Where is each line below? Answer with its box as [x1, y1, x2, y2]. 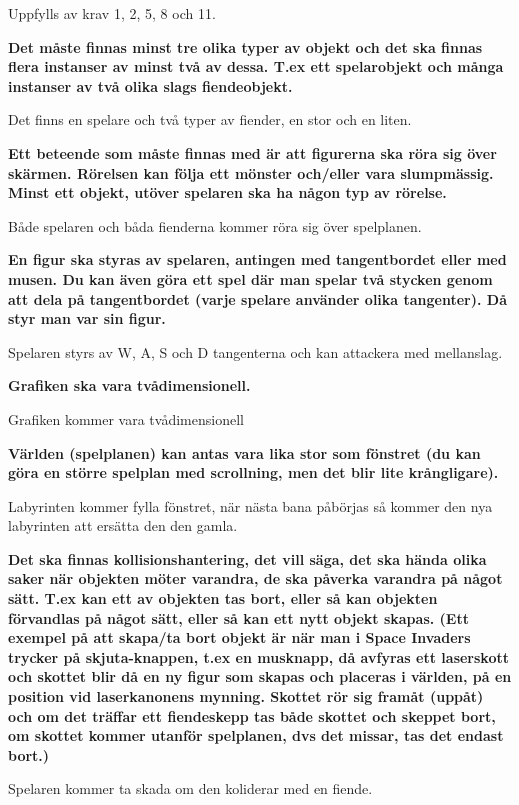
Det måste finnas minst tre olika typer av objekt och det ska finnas [8, 36, 483, 57]
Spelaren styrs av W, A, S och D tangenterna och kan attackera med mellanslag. [8, 341, 503, 362]
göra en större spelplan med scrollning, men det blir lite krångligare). [8, 462, 499, 483]
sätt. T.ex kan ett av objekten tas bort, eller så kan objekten [8, 588, 438, 609]
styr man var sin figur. [8, 308, 166, 329]
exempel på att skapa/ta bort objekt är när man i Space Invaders [8, 627, 471, 648]
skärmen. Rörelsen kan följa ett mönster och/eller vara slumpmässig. [8, 162, 494, 183]
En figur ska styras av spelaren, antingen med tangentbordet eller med [8, 249, 507, 270]
